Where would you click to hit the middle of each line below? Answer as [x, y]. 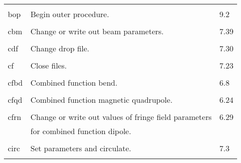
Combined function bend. [74, 82]
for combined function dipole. [81, 131]
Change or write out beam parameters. [97, 31]
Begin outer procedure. [70, 14]
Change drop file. [60, 48]
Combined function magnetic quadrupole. [102, 100]
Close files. [49, 65]
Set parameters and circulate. [81, 148]
